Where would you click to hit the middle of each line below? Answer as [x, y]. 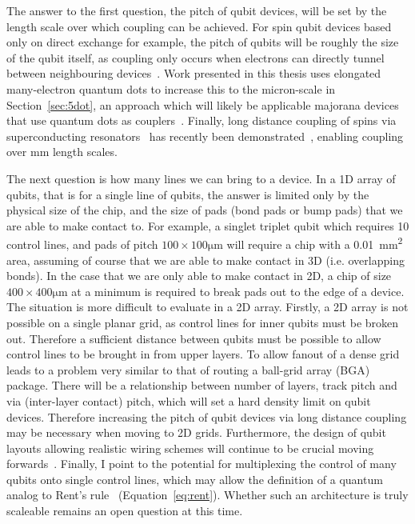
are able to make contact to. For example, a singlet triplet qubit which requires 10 [208, 225]
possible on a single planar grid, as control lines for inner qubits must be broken [203, 322]
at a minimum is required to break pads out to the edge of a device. [238, 291]
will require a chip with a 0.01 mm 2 [315, 243]
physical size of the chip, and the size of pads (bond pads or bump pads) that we [205, 210]
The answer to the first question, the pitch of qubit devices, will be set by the [197, 10]
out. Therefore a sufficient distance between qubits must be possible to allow [194, 338]
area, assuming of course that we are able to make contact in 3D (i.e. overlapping [206, 260]
